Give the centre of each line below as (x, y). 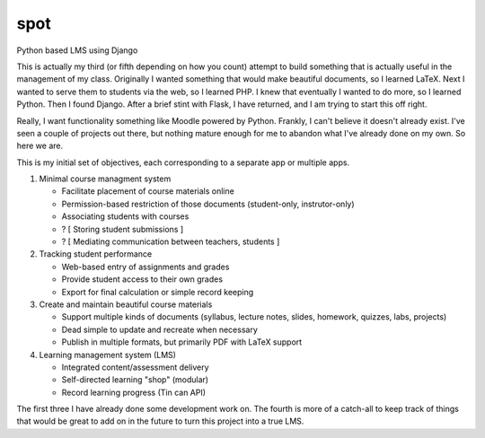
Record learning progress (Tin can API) (134, 392)
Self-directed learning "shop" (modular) (135, 380)
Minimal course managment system (105, 179)
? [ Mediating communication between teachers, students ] (171, 241)
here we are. (40, 146)
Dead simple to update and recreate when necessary (159, 329)
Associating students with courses (125, 216)
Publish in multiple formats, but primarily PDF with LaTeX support (182, 342)
